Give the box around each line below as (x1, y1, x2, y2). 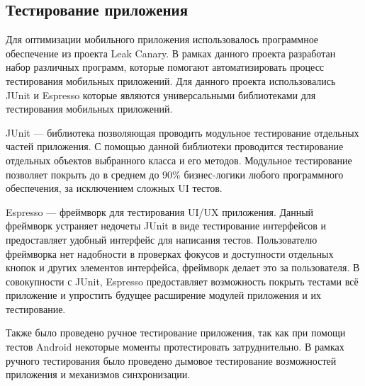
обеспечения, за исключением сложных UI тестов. (6, 181, 223, 195)
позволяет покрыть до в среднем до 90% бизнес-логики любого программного (6, 166, 344, 181)
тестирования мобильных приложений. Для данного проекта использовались (6, 73, 336, 88)
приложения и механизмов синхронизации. (6, 367, 191, 382)
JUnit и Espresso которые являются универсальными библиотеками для (6, 87, 316, 102)
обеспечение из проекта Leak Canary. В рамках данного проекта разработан (6, 45, 336, 60)
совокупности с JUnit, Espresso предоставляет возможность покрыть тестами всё (6, 273, 359, 288)
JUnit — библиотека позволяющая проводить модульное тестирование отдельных (6, 125, 359, 140)
